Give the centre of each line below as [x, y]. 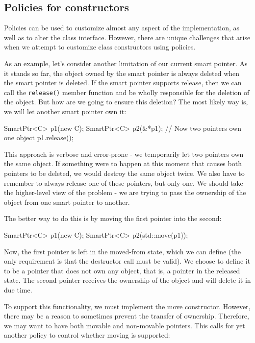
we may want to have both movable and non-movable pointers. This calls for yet [125, 325]
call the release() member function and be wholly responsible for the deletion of [127, 92]
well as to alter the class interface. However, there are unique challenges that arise [127, 37]
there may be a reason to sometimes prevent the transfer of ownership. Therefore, [127, 316]
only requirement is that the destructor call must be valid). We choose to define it [127, 261]
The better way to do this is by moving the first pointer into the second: [113, 218]
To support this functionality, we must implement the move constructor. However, [127, 306]
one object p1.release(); [39, 137]
